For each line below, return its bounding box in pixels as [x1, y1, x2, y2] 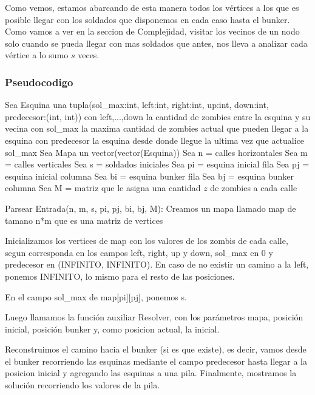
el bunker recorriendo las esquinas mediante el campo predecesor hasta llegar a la [5, 354, 308, 367]
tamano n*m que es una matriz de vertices [5, 214, 163, 226]
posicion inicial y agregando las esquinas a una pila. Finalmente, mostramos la [5, 366, 297, 379]
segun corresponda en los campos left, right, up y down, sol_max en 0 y [5, 246, 273, 258]
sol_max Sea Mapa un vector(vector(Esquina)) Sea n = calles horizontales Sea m [5, 146, 308, 158]
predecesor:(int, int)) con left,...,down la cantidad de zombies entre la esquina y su [5, 110, 311, 123]
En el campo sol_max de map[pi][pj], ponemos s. [5, 290, 187, 303]
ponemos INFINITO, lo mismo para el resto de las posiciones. [5, 269, 235, 282]
